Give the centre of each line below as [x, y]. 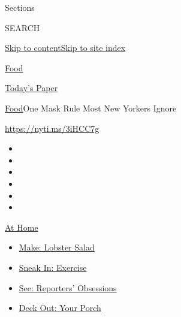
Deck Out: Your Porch [60, 308]
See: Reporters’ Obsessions [68, 287]
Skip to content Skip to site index [65, 48]
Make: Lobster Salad [57, 247]
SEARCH [22, 27]
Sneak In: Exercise [53, 267]
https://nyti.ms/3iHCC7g [52, 128]
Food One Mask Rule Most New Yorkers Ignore [91, 108]
